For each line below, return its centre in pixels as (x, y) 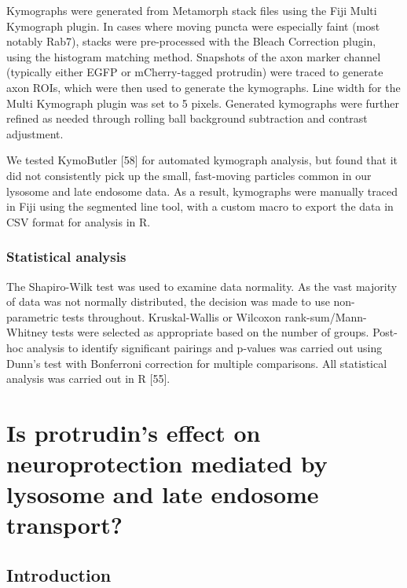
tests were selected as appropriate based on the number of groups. (210, 332)
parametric (33, 316)
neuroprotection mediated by (167, 463)
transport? (64, 525)
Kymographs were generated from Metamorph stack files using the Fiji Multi (192, 10)
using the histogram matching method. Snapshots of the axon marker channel (194, 56)
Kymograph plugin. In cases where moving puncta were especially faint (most (193, 26)
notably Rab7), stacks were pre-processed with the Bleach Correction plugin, (191, 41)
